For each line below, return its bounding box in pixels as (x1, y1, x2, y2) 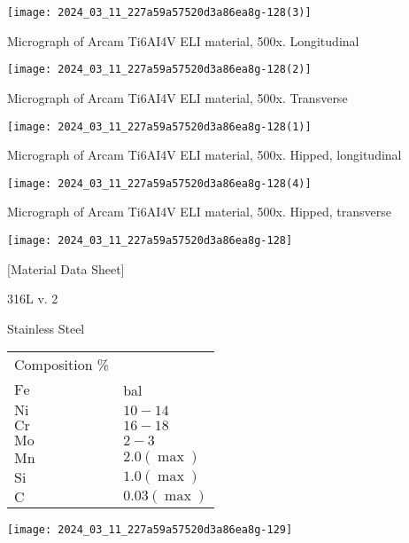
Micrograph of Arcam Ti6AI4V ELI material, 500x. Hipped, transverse (7, 202, 392, 221)
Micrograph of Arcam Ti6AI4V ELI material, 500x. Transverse (7, 88, 348, 106)
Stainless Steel (7, 319, 85, 337)
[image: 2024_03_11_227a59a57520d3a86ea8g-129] (7, 523, 293, 537)
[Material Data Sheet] (7, 259, 125, 278)
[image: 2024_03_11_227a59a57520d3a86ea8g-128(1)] (7, 120, 312, 133)
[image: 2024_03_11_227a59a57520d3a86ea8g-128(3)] (7, 6, 312, 19)
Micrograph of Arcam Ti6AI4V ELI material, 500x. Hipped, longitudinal (7, 146, 402, 164)
